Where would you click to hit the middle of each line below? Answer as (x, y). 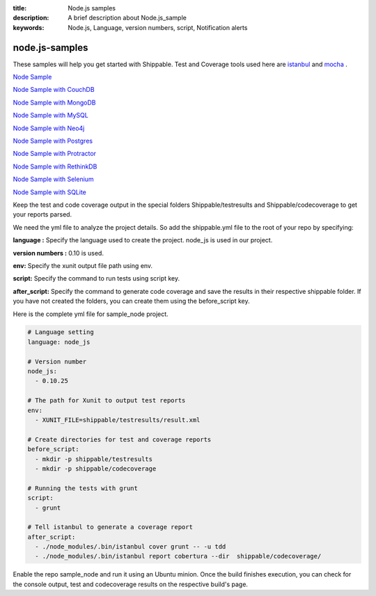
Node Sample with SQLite (50, 192)
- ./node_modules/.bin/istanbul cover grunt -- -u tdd (131, 547)
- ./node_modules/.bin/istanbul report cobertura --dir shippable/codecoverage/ (178, 556)
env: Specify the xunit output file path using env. (83, 265)
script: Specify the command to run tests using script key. (96, 279)
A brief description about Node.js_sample (127, 18)
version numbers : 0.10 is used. (58, 253)
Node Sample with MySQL (50, 116)
